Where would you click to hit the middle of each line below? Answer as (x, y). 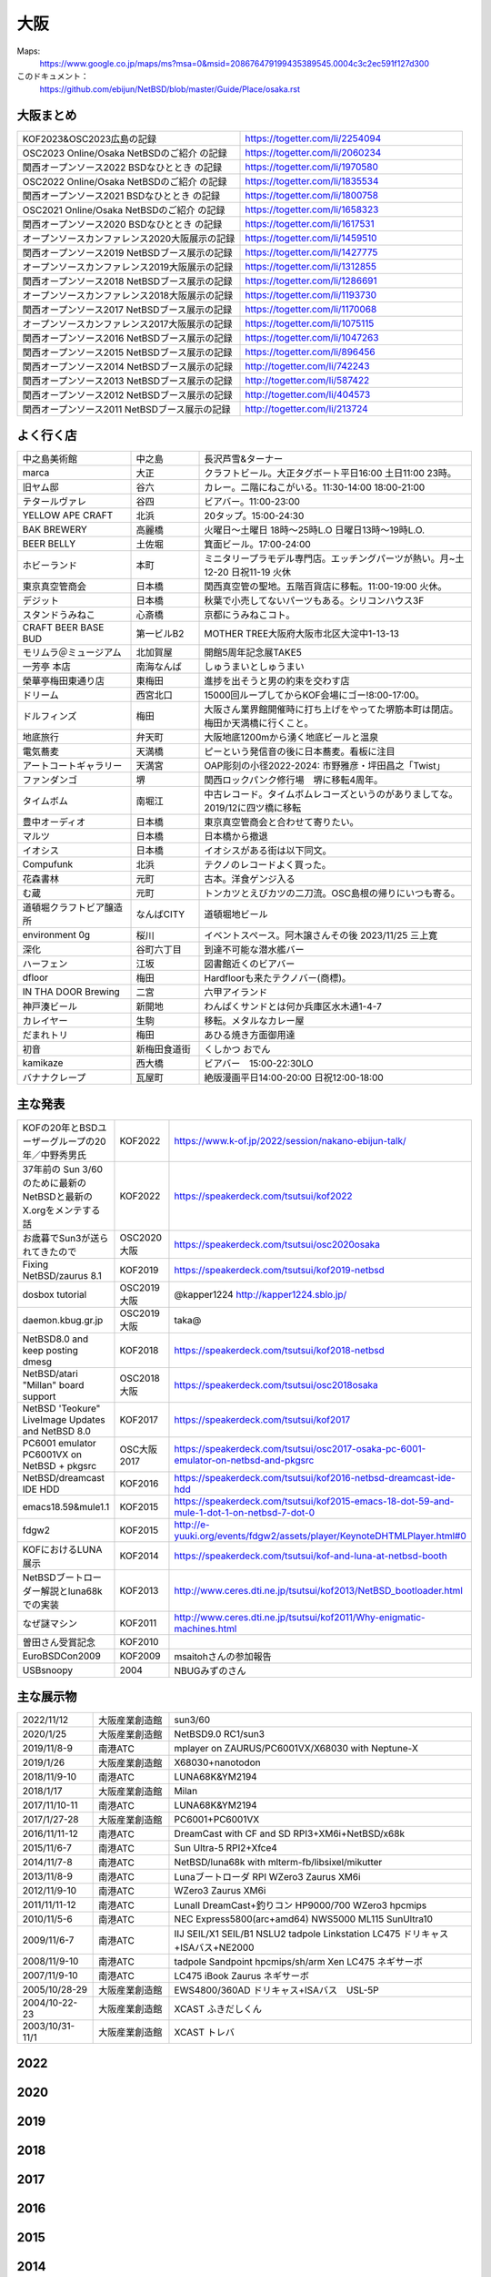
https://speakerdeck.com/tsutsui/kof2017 (262, 1419)
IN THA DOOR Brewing (71, 992)
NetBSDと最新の (57, 1196)
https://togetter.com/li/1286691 (311, 281)
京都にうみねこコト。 (250, 615)
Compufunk (47, 864)
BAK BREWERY (55, 530)
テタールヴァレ (54, 502)
